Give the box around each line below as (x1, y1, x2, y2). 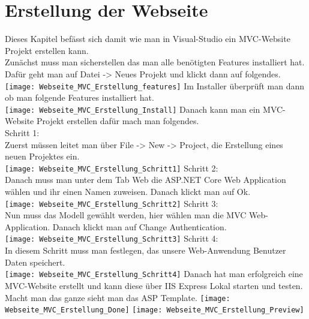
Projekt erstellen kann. (5, 44, 89, 56)
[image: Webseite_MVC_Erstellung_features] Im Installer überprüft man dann (5, 79, 305, 92)
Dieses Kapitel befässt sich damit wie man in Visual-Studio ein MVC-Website (5, 32, 290, 45)
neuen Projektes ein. (5, 150, 80, 162)
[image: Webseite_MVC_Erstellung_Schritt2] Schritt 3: (5, 197, 218, 209)
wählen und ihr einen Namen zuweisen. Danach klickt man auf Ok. (5, 185, 251, 198)
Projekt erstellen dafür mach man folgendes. (36, 115, 199, 127)
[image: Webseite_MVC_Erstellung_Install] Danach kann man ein (5, 103, 260, 115)
